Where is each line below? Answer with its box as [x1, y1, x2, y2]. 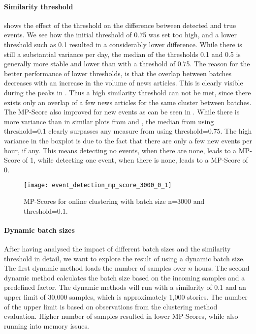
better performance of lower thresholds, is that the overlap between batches [4, 68, 232, 78]
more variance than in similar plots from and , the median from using [4, 116, 214, 126]
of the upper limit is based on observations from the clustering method [4, 301, 218, 311]
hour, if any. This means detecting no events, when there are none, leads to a [4, 145, 237, 155]
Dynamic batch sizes [4, 224, 75, 235]
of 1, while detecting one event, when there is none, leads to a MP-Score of [22, 155, 248, 165]
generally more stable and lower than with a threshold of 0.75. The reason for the [4, 58, 250, 69]
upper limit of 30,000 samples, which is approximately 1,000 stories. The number [4, 291, 248, 302]
